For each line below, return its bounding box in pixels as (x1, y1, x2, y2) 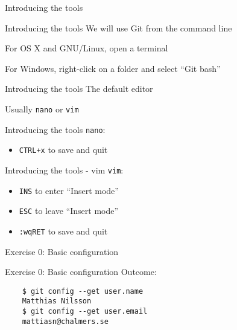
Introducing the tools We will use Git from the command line (5, 21, 232, 34)
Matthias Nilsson (22, 297, 92, 306)
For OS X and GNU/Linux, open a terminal (5, 42, 168, 54)
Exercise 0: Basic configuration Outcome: (5, 265, 157, 278)
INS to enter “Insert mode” (19, 184, 119, 196)
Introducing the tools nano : (5, 123, 106, 135)
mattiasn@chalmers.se (22, 317, 109, 326)
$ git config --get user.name (22, 286, 144, 296)
